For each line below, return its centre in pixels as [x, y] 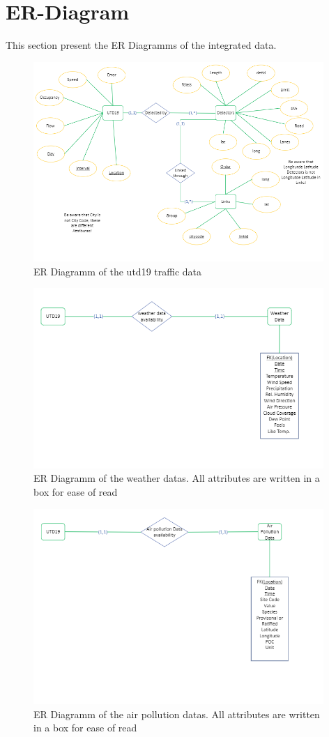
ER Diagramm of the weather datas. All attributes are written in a [177, 478]
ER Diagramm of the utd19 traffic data [117, 271]
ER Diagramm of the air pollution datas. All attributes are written [177, 714]
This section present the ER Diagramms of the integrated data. [141, 45]
